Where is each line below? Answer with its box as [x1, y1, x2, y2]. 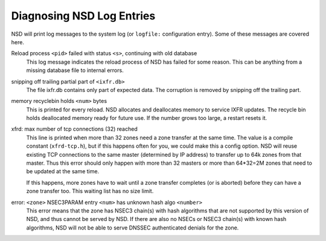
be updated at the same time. [26, 168, 100, 175]
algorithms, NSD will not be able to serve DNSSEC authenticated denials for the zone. [26, 224, 239, 231]
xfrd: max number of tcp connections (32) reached [11, 125, 138, 133]
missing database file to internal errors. [26, 67, 124, 74]
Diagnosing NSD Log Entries [11, 9, 156, 22]
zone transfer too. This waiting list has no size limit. [26, 188, 154, 195]
